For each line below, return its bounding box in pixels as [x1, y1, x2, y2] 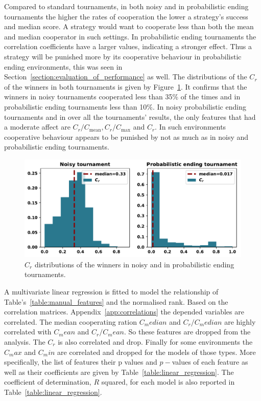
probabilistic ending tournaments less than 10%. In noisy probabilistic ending [4, 101, 246, 112]
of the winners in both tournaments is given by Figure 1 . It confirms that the [4, 81, 247, 92]
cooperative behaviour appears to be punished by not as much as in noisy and [4, 131, 249, 142]
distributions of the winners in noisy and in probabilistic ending [34, 259, 234, 269]
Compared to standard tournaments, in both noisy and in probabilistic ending [4, 1, 249, 11]
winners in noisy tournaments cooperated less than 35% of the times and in [4, 91, 241, 102]
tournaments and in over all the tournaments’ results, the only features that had [4, 111, 256, 122]
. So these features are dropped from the [124, 326, 251, 337]
